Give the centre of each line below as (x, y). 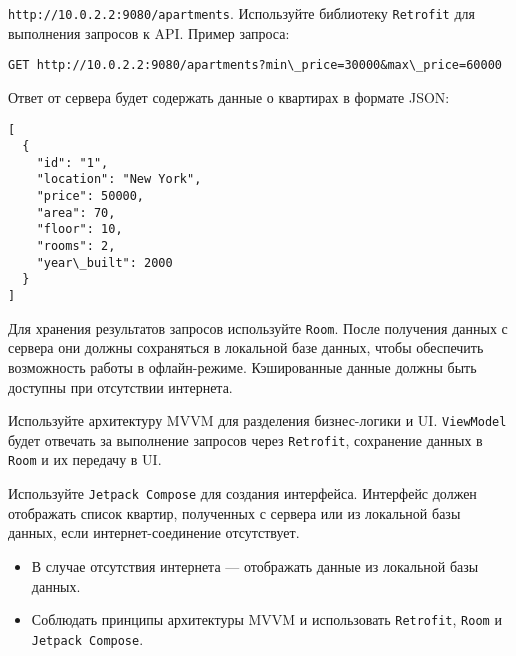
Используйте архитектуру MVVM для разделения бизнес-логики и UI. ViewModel (257, 420)
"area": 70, (76, 212)
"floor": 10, (79, 229)
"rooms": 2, (76, 246)
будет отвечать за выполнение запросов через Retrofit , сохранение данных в (245, 439)
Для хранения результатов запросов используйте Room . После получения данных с (258, 327)
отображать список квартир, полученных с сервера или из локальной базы (234, 512)
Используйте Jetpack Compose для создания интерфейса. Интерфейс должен (242, 493)
